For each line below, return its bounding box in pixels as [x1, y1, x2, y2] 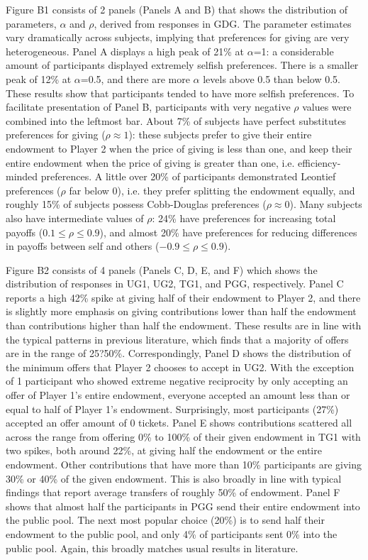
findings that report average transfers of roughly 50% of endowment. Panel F [6, 485, 340, 500]
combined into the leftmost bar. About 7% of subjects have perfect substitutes [6, 113, 347, 128]
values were [302, 99, 352, 114]
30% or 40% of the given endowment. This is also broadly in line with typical [6, 471, 342, 485]
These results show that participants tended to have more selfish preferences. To [6, 85, 355, 100]
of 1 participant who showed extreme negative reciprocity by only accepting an [6, 373, 348, 388]
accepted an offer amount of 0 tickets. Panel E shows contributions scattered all [6, 415, 352, 430]
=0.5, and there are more [80, 71, 190, 86]
